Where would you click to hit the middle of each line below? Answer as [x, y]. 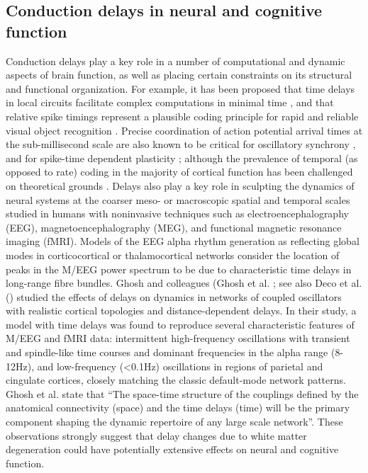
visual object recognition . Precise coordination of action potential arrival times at [184, 130]
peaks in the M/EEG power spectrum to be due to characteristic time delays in [179, 269]
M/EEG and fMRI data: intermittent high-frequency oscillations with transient [178, 338]
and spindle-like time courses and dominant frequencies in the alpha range [167, 352]
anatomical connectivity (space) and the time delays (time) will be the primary [178, 408]
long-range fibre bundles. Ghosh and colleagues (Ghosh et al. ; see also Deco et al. [184, 283]
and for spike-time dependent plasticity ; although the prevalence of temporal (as [182, 158]
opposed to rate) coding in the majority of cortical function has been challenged [179, 172]
